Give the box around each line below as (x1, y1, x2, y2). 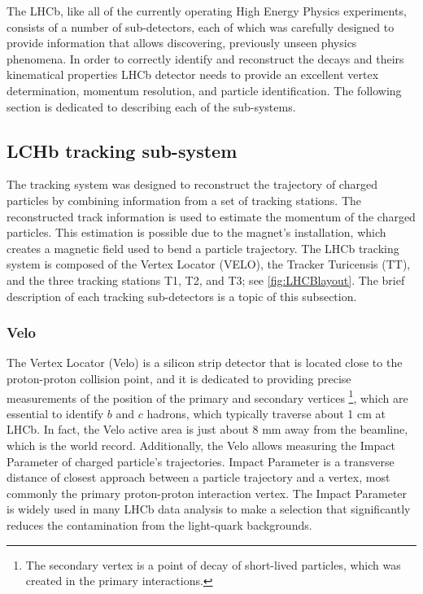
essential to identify (7, 404, 104, 421)
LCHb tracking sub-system (7, 138, 238, 163)
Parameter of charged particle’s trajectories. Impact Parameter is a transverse (7, 452, 395, 470)
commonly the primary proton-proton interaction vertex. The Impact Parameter (7, 484, 408, 501)
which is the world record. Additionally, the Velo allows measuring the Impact (7, 436, 395, 453)
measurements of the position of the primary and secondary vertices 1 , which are (7, 387, 408, 406)
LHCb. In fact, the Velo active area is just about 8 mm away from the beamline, (7, 421, 408, 438)
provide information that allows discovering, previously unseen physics (7, 34, 357, 51)
